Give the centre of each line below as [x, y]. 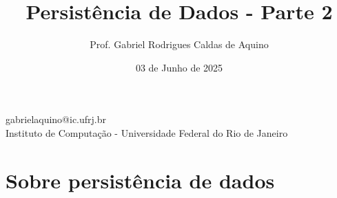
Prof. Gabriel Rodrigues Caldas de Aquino [179, 44]
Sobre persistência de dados [140, 180]
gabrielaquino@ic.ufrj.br [56, 119]
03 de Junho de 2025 [179, 67]
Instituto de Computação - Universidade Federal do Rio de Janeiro [147, 132]
